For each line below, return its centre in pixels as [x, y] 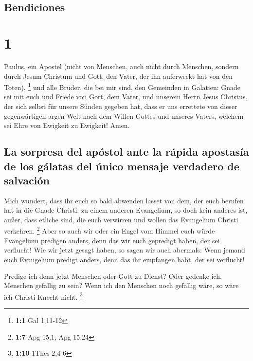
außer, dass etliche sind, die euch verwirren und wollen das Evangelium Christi [121, 219]
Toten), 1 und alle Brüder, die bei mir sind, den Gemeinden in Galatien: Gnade [122, 86]
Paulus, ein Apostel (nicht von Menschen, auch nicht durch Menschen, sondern [121, 66]
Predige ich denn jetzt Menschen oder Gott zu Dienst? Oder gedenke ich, [113, 276]
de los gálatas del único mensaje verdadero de [122, 166]
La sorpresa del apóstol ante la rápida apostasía [126, 152]
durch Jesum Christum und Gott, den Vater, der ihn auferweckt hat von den [118, 76]
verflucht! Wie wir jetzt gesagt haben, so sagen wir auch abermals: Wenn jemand [125, 250]
